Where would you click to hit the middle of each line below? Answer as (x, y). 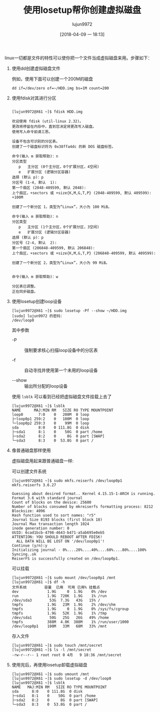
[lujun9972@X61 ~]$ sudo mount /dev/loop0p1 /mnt (64, 578)
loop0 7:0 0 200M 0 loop (50, 414)
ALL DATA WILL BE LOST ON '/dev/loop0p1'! (61, 541)
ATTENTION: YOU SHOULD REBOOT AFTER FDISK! (57, 537)
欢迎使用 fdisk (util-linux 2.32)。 (48, 121)
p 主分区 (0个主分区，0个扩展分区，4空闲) (59, 167)
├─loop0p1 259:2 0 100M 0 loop (50, 419)
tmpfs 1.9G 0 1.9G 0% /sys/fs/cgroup (70, 609)
